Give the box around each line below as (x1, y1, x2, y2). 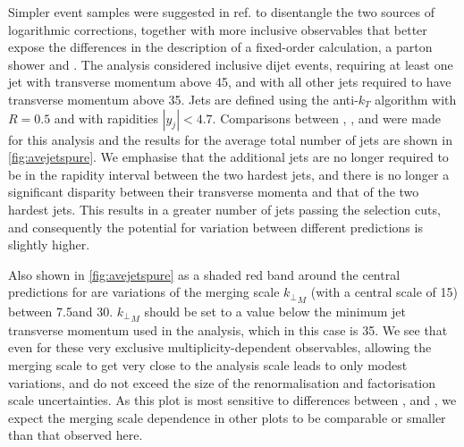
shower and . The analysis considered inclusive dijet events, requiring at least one (8, 55, 453, 73)
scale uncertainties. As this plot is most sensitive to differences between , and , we (8, 391, 457, 409)
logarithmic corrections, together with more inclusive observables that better (8, 20, 427, 38)
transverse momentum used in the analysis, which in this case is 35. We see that (8, 320, 448, 339)
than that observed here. (8, 426, 143, 444)
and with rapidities (54, 108, 158, 127)
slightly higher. (8, 235, 90, 254)
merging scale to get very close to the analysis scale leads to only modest (8, 356, 408, 374)
